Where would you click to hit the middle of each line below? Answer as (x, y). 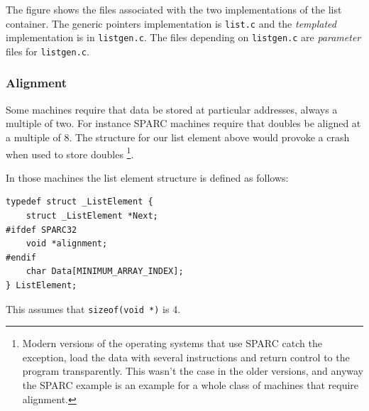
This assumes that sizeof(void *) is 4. (93, 308)
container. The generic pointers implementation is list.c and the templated (171, 23)
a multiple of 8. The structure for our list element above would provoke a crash (178, 137)
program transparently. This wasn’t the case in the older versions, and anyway (193, 371)
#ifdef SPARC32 (42, 230)
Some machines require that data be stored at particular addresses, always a (172, 109)
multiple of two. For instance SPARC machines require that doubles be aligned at (183, 123)
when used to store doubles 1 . (70, 153)
